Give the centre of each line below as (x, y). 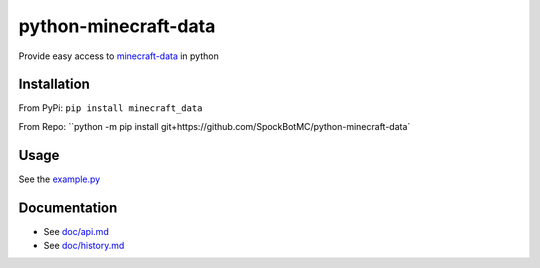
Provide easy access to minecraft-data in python (118, 56)
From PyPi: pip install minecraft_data (110, 108)
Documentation (68, 207)
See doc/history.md (84, 246)
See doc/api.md (76, 231)
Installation (54, 84)
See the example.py (59, 179)
